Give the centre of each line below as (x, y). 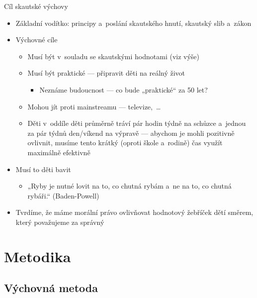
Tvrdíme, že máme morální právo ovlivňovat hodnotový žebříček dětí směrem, (134, 212)
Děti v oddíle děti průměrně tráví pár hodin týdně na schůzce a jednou (137, 123)
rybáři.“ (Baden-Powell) (63, 195)
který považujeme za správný (60, 222)
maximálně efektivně (59, 152)
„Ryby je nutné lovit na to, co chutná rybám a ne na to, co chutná (129, 186)
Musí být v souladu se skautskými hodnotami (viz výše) (114, 56)
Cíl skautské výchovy (36, 6)
